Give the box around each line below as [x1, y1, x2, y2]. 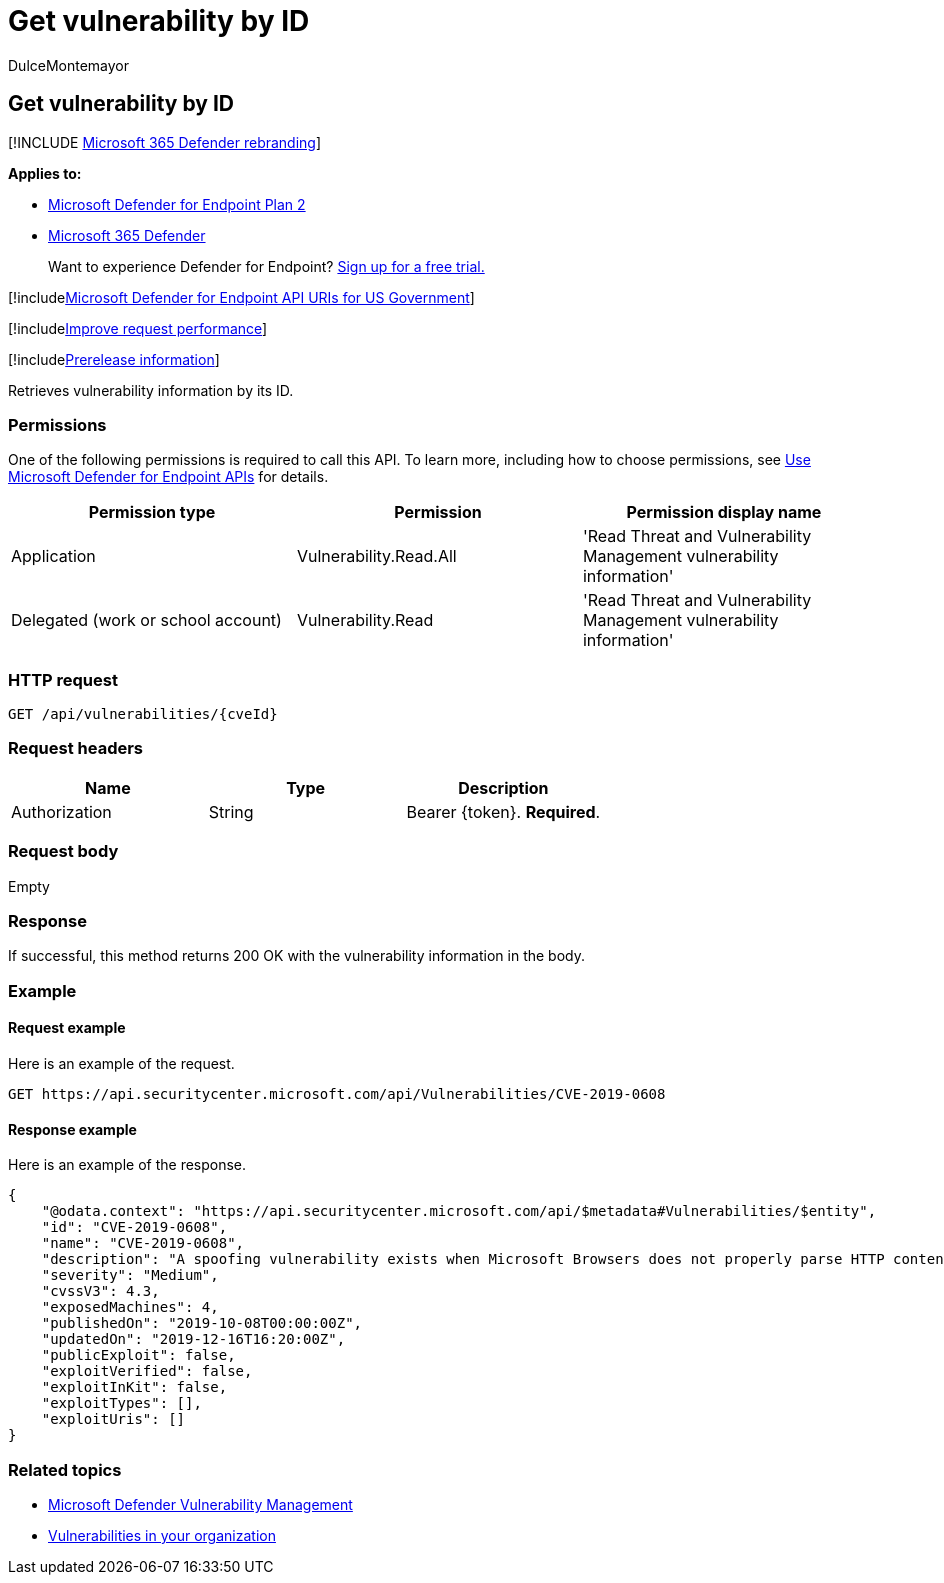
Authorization [11, 801, 112, 822]
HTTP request [8, 669, 118, 690]
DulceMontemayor [8, 56, 130, 74]
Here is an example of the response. [8, 1156, 247, 1174]
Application [11, 546, 96, 567]
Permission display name [626, 502, 822, 523]
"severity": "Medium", [41, 1267, 219, 1284]
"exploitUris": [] [41, 1411, 186, 1428]
